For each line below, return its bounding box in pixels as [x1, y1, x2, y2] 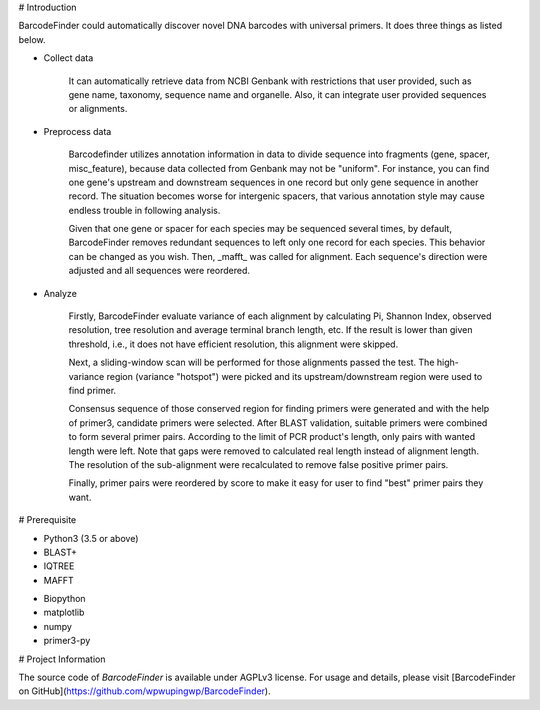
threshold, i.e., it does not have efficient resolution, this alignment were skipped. [68, 338, 399, 350]
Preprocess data [43, 125, 112, 137]
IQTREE [43, 560, 75, 572]
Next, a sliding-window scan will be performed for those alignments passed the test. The [68, 356, 435, 369]
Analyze [43, 287, 77, 299]
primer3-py [43, 635, 91, 647]
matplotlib [43, 606, 85, 619]
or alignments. [68, 103, 128, 115]
